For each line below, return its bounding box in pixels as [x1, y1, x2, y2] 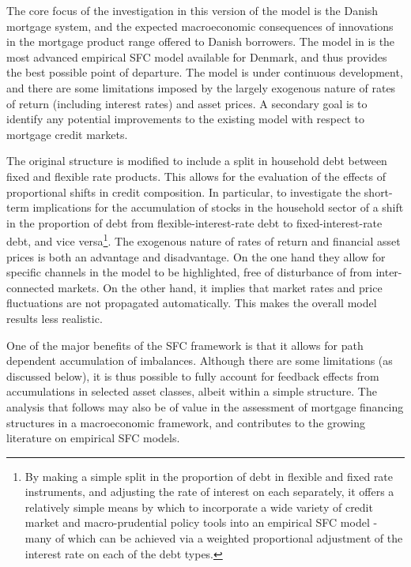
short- [364, 183, 393, 200]
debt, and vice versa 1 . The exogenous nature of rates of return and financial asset [6, 231, 401, 249]
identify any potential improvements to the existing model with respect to [6, 111, 364, 127]
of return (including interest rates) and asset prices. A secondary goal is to [6, 95, 368, 111]
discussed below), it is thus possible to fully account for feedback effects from [6, 367, 379, 384]
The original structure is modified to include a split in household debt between [6, 152, 387, 169]
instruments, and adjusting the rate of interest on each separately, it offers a [25, 483, 394, 500]
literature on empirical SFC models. [6, 430, 180, 446]
